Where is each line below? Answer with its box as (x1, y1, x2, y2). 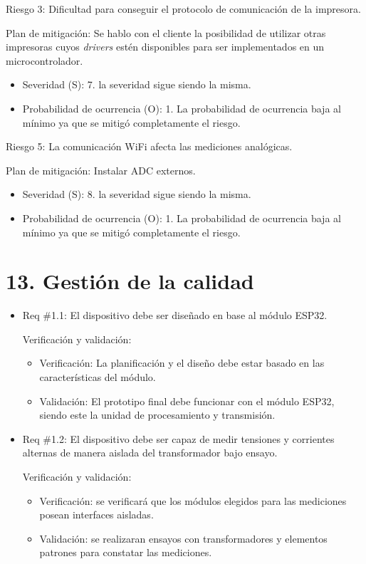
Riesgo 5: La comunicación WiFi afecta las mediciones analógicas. (6, 139, 293, 154)
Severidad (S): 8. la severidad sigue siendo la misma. (22, 187, 251, 202)
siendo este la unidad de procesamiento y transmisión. (39, 407, 276, 422)
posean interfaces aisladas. (39, 507, 154, 522)
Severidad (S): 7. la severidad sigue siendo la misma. (22, 77, 251, 92)
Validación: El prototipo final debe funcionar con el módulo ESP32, (39, 393, 335, 408)
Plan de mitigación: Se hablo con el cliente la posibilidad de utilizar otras (6, 25, 326, 40)
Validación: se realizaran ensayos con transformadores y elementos (39, 531, 328, 545)
